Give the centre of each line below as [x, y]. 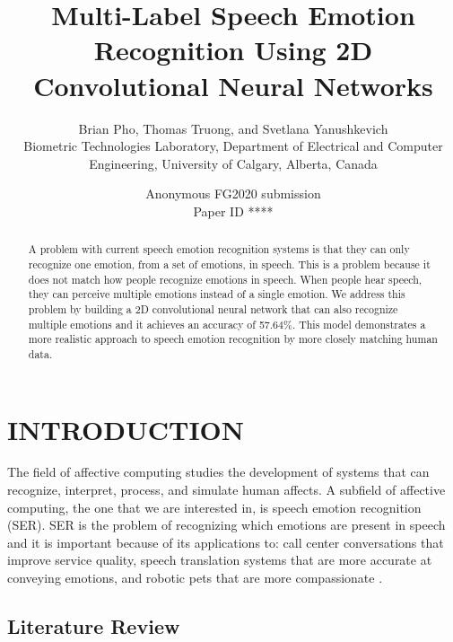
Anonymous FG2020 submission [233, 193]
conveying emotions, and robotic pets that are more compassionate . [195, 578]
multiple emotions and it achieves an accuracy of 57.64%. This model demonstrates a [227, 324]
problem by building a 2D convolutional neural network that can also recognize [213, 308]
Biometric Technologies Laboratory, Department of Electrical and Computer [233, 146]
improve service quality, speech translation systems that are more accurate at [220, 560]
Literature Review [94, 626]
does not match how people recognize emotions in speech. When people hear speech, [225, 279]
